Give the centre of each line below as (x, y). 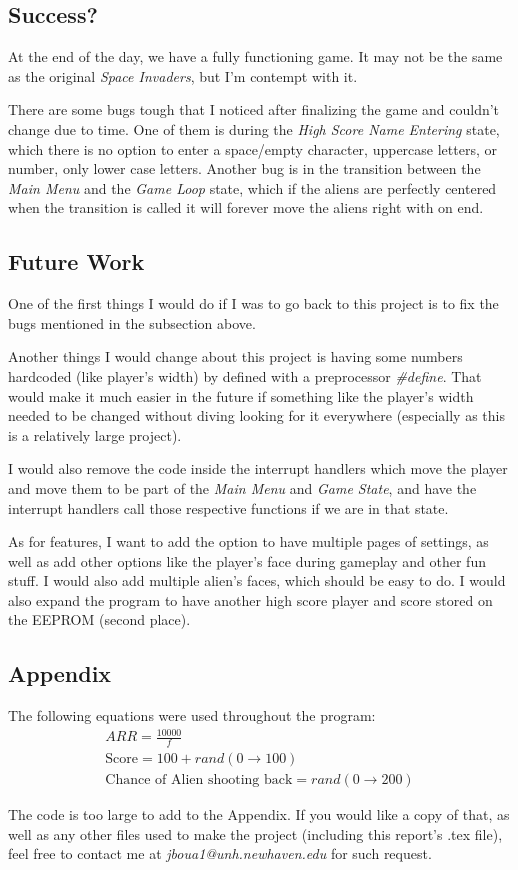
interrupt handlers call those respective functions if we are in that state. (228, 507)
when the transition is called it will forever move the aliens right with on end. (246, 207)
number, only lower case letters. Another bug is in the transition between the (244, 168)
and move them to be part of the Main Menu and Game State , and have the (242, 487)
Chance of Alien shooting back (199, 780)
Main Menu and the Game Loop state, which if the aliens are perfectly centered (252, 187)
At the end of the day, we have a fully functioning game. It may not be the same (255, 56)
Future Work (76, 261)
